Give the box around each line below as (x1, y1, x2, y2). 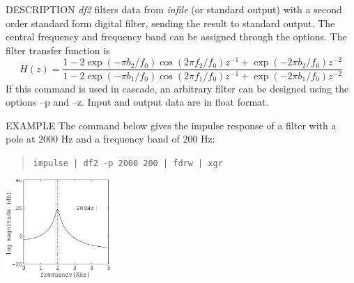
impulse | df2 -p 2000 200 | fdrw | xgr (33, 158, 223, 168)
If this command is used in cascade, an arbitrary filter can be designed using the (6, 81, 349, 95)
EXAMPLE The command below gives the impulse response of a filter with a (6, 118, 337, 132)
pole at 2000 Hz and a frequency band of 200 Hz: (6, 131, 215, 146)
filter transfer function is (6, 42, 110, 57)
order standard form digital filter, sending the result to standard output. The (6, 15, 335, 30)
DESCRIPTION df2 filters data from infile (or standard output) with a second (6, 2, 342, 16)
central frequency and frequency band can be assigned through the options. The (6, 29, 347, 44)
